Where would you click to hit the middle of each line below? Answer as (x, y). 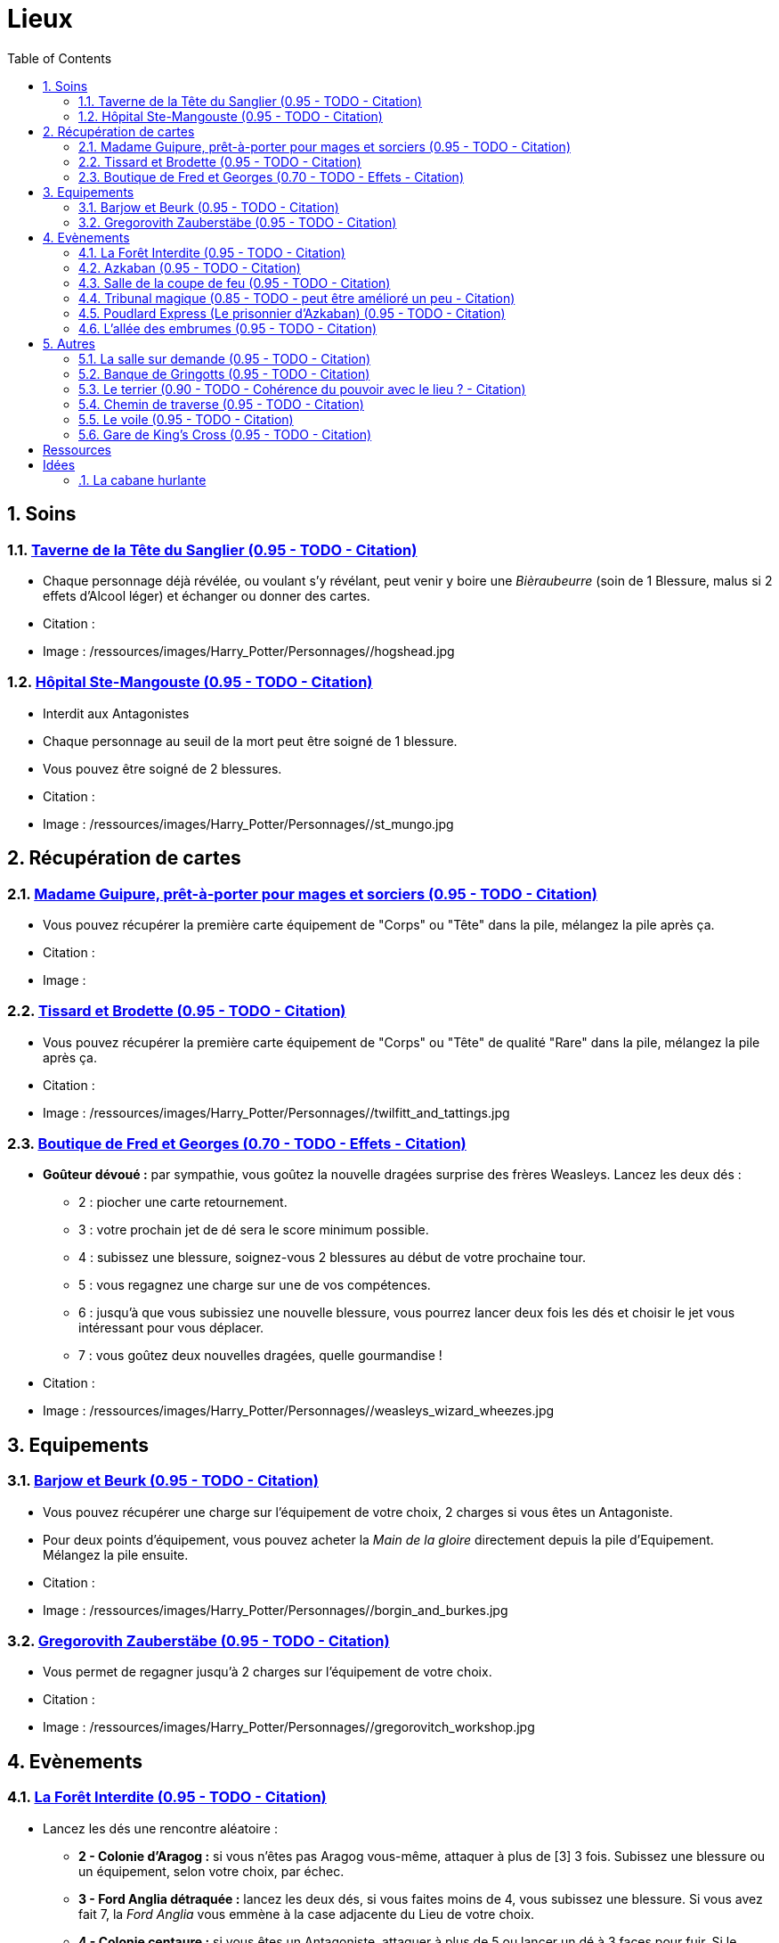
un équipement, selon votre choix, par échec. (211, 1871)
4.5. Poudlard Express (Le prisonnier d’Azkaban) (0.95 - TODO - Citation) (292, 313)
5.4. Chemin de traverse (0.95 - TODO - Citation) (221, 404)
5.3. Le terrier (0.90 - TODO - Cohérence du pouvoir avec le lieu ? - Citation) (302, 389)
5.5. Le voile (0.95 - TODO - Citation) (186, 419)
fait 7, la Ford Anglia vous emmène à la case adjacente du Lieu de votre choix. (307, 1914)
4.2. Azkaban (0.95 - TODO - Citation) (190, 267)
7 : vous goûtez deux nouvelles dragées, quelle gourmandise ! (260, 1356)
